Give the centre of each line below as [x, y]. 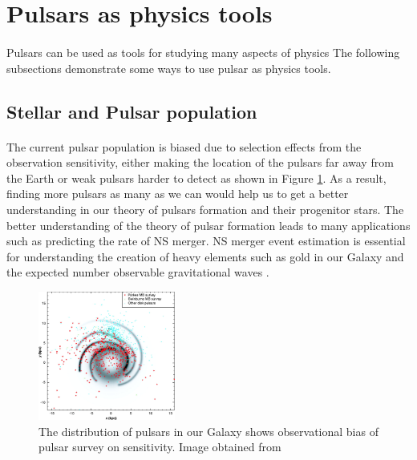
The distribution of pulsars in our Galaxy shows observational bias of [208, 431]
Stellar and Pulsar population [132, 111]
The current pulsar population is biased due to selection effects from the [184, 146]
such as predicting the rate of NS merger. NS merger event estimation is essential [206, 241]
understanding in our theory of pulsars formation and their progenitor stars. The [205, 209]
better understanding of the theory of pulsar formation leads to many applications [208, 225]
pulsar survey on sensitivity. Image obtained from [160, 447]
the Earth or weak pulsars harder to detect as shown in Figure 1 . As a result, [196, 178]
